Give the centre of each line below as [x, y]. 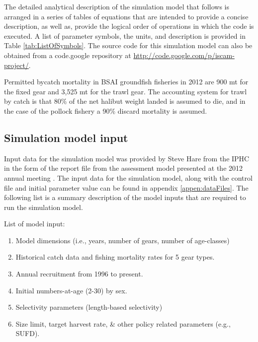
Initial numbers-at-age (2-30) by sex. [71, 290]
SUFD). [28, 333]
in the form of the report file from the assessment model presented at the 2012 [124, 168]
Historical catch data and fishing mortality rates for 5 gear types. [115, 257]
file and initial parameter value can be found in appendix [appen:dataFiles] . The [126, 187]
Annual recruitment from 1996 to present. [79, 274]
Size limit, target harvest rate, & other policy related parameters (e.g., [123, 323]
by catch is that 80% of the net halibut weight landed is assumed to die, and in [125, 101]
